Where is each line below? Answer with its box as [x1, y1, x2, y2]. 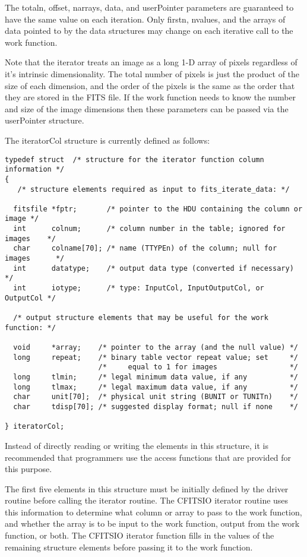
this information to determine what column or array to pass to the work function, [5, 505, 302, 518]
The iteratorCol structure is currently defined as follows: [5, 134, 210, 146]
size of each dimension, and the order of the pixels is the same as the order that [5, 79, 295, 91]
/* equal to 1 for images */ [98, 363, 298, 372]
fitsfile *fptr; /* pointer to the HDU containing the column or [13, 204, 303, 213]
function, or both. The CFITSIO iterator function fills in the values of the [5, 529, 274, 542]
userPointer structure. [5, 114, 84, 126]
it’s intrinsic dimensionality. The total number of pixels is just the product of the [5, 67, 300, 80]
